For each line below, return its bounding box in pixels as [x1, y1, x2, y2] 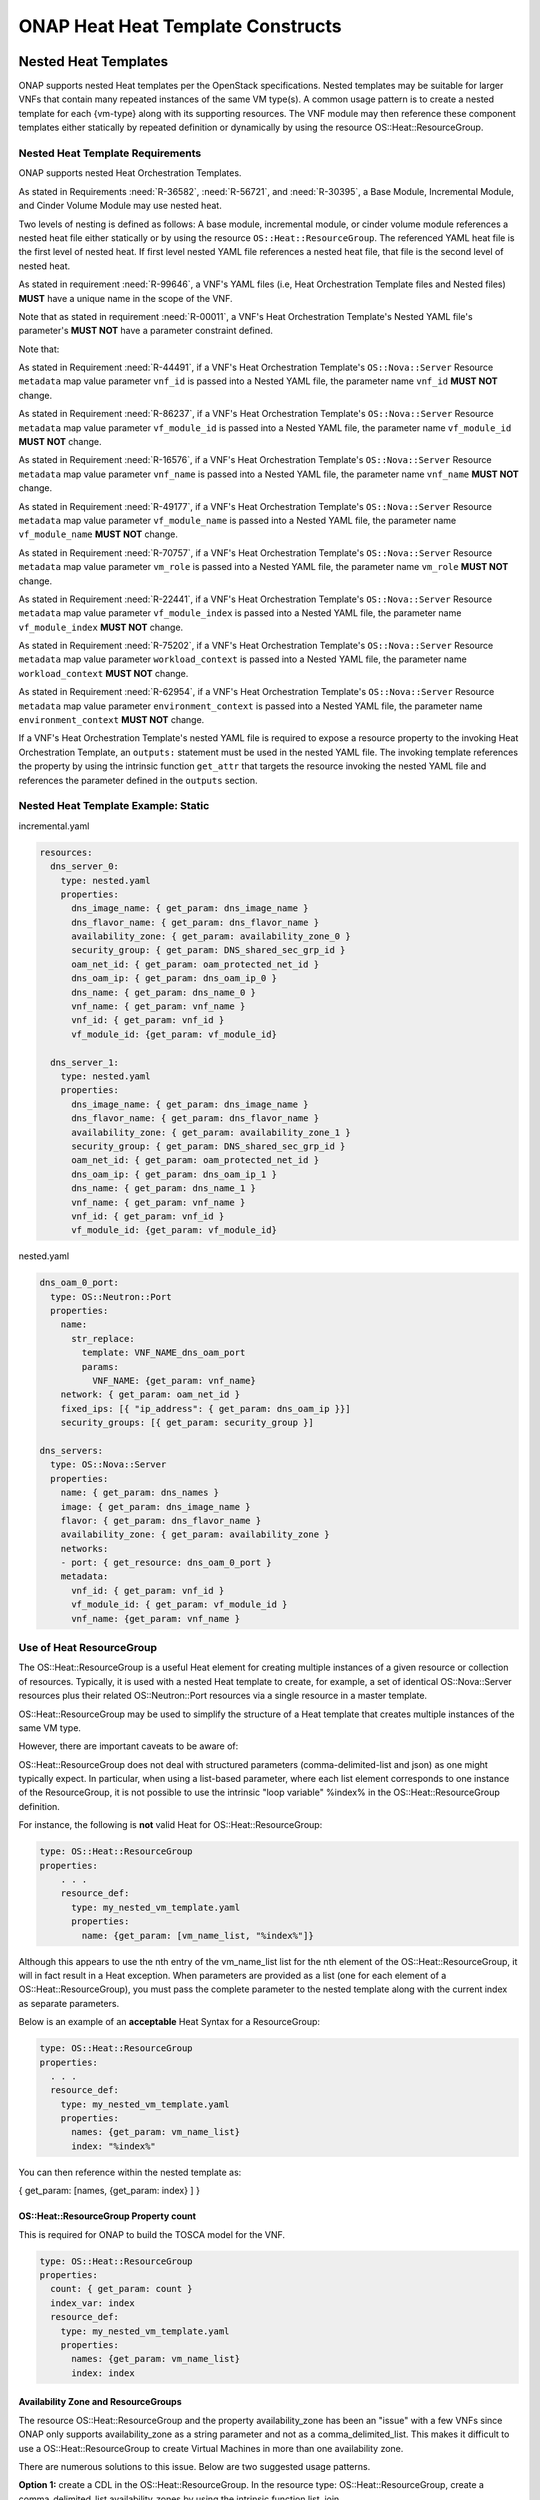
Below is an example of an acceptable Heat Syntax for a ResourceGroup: [18, 2016, 320, 2028]
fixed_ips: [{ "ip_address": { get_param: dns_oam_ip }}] [60, 1403, 351, 1414]
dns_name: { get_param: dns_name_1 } [71, 1183, 257, 1194]
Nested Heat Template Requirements [18, 146, 202, 160]
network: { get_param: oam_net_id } [60, 1389, 240, 1400]
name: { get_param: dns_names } [60, 1487, 220, 1499]
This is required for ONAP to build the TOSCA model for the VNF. [18, 2228, 285, 2240]
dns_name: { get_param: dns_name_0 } [71, 986, 257, 998]
